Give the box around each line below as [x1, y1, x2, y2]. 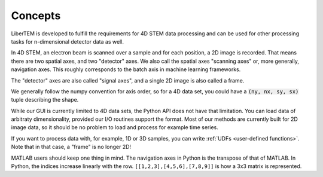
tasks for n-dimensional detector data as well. [11, 38, 124, 45]
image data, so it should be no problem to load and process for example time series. [11, 124, 218, 131]
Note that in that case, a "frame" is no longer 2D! [11, 144, 132, 151]
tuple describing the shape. [11, 96, 79, 103]
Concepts [11, 9, 61, 22]
